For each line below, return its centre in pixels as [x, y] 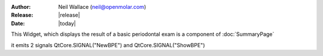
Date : [18, 23]
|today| [67, 23]
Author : [21, 7]
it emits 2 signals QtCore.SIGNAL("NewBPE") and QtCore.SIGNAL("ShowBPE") [108, 45]
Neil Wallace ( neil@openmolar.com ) [102, 7]
